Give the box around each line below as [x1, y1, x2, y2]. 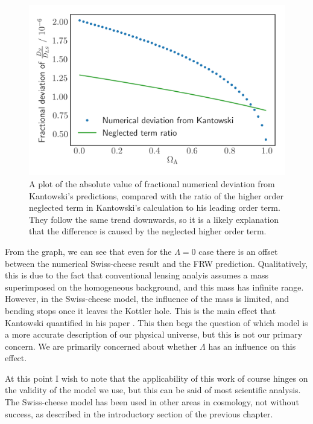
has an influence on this [208, 339, 296, 352]
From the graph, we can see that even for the [5, 245, 172, 257]
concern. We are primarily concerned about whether [5, 339, 197, 352]
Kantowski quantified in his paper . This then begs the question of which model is [5, 316, 308, 329]
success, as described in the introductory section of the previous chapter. [5, 407, 273, 420]
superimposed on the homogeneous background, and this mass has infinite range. [5, 280, 304, 293]
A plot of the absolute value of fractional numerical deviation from [29, 177, 275, 190]
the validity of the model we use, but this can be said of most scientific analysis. [5, 384, 301, 396]
